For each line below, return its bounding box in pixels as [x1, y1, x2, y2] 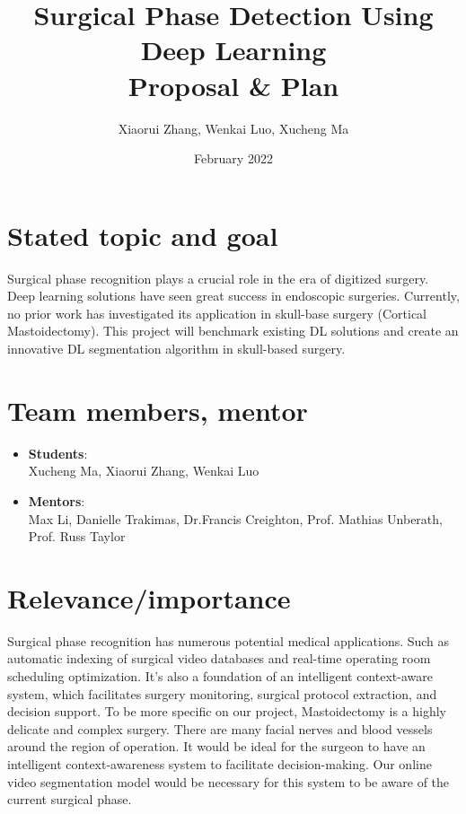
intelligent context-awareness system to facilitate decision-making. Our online [7, 754, 432, 773]
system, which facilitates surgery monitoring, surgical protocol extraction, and [7, 684, 437, 703]
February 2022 [194, 149, 273, 168]
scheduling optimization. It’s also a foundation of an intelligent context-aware [7, 667, 433, 685]
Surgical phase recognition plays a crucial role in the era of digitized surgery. [7, 268, 429, 287]
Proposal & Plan [127, 66, 339, 103]
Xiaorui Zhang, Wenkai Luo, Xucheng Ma [118, 118, 349, 137]
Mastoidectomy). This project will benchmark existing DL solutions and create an [7, 321, 459, 340]
